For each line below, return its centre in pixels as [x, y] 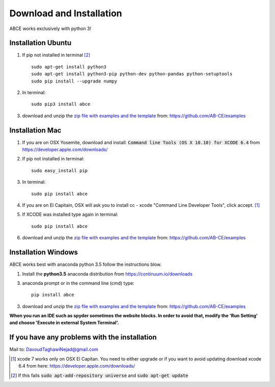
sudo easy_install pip [60, 170]
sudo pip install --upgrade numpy [74, 81]
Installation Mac [35, 130]
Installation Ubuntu [40, 43]
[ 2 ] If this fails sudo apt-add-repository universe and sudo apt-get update [100, 375]
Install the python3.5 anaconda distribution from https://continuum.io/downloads [107, 274]
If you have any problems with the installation [83, 337]
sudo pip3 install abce [61, 104]
